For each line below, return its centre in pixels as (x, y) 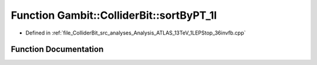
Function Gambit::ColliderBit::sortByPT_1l (114, 15)
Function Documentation (57, 49)
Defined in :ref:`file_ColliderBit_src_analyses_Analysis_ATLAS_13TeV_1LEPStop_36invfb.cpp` (136, 33)
